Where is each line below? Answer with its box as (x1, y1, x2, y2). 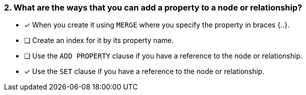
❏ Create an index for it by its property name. (24, 36, 174, 45)
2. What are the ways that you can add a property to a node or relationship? (4, 2, 302, 12)
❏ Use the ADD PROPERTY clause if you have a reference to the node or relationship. (24, 51, 302, 60)
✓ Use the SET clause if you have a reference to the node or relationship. (24, 67, 264, 76)
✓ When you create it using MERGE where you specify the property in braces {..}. (24, 20, 289, 29)
